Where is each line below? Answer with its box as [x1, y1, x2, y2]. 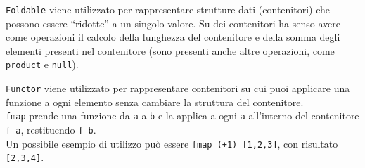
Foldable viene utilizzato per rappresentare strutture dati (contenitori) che [6, 2, 330, 16]
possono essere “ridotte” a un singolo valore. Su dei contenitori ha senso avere [6, 15, 340, 30]
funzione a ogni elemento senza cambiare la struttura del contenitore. [6, 94, 304, 109]
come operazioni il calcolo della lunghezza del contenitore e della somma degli [6, 30, 340, 44]
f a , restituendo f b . [6, 122, 96, 136]
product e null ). [6, 57, 79, 72]
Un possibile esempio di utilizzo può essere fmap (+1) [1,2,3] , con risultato [6, 136, 338, 150]
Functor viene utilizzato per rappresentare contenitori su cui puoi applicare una [6, 81, 350, 96]
